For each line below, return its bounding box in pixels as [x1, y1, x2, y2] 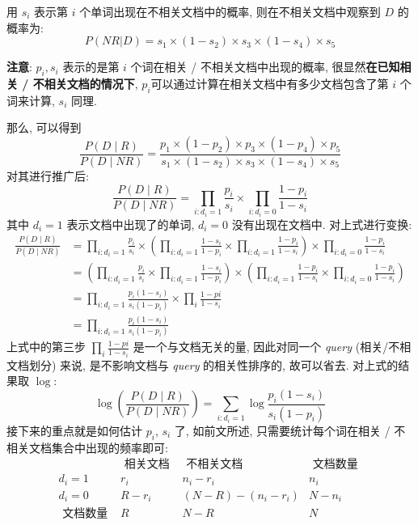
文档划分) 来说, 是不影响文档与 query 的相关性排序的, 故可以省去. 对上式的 [6, 356, 399, 373]
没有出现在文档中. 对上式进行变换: [231, 215, 412, 232]
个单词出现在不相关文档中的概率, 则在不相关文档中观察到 [79, 3, 381, 19]
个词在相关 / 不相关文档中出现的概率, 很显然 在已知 [130, 58, 400, 75]
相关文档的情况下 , [44, 74, 138, 91]
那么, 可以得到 [6, 119, 82, 136]
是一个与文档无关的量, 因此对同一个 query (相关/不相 [133, 338, 412, 355]
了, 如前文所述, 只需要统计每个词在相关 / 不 [174, 422, 406, 439]
